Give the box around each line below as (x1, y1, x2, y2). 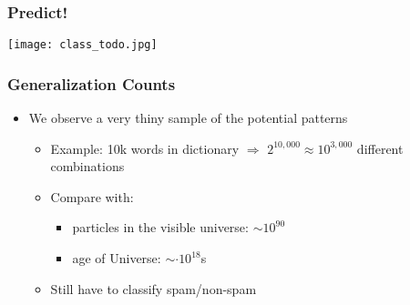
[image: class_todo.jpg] (7, 38, 158, 52)
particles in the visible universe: (72, 218, 249, 237)
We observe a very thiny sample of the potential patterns (28, 108, 348, 127)
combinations (50, 157, 125, 176)
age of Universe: (72, 249, 161, 268)
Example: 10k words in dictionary (50, 138, 240, 158)
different (356, 138, 404, 158)
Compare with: (50, 187, 134, 206)
